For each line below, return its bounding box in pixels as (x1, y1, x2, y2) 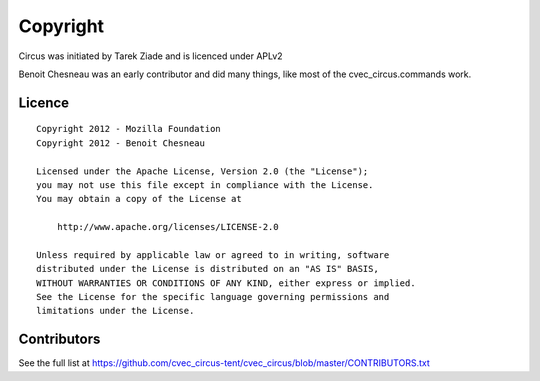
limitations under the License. (36, 305, 195, 317)
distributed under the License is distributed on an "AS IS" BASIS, (36, 263, 379, 275)
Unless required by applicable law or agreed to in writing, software (36, 249, 390, 260)
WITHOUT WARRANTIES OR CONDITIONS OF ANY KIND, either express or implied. (36, 277, 416, 289)
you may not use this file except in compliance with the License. (36, 179, 374, 190)
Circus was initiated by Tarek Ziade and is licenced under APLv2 (18, 50, 284, 62)
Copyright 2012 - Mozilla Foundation (36, 123, 222, 135)
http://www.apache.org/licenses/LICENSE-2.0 (56, 221, 279, 233)
